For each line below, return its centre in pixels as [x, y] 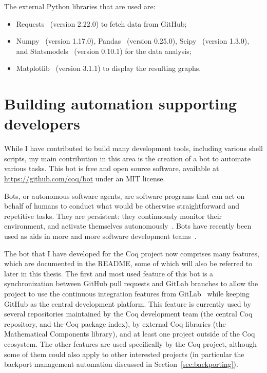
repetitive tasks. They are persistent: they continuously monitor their [113, 216]
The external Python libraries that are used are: [80, 6]
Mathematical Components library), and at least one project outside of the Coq [130, 334]
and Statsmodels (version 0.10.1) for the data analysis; [104, 51]
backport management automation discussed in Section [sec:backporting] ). [121, 364]
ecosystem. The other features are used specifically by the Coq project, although [131, 343]
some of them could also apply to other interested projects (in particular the [124, 354]
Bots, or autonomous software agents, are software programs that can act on [125, 195]
